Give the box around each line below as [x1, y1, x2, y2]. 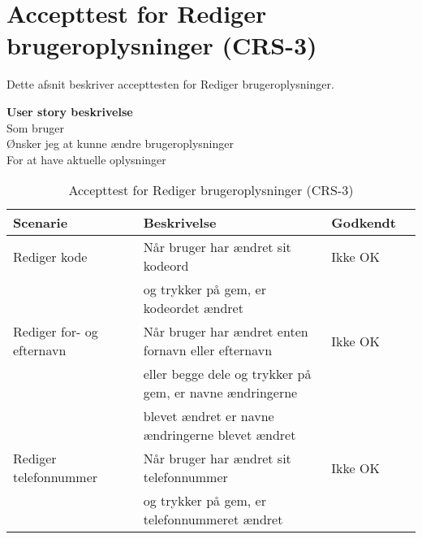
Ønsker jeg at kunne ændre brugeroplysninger [6, 135, 234, 152]
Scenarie [13, 213, 68, 233]
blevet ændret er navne [143, 406, 274, 426]
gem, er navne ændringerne [143, 383, 298, 402]
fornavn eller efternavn [143, 341, 273, 360]
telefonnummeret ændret [143, 510, 283, 529]
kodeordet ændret [143, 298, 243, 318]
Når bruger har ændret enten [143, 322, 308, 341]
